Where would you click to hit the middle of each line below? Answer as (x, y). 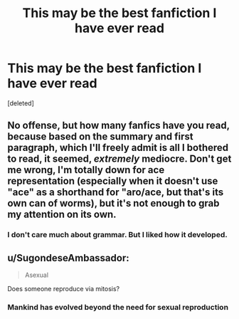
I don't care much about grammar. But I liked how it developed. (117, 235)
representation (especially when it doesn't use (113, 181)
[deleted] (21, 103)
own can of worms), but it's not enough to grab (113, 203)
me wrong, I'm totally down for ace (86, 170)
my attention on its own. (62, 215)
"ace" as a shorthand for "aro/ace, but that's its (116, 193)
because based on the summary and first (100, 137)
